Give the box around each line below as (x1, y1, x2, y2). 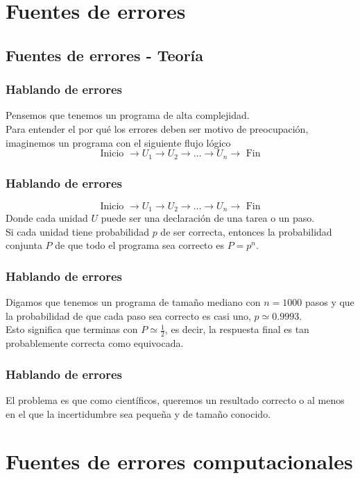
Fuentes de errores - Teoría (6, 44, 204, 65)
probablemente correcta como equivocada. (6, 336, 184, 350)
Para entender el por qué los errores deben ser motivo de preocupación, (6, 121, 309, 136)
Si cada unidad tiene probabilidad (6, 224, 149, 238)
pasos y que (305, 295, 354, 309)
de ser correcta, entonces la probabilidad (160, 224, 332, 238)
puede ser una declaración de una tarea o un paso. (101, 211, 315, 225)
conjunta (6, 238, 42, 252)
